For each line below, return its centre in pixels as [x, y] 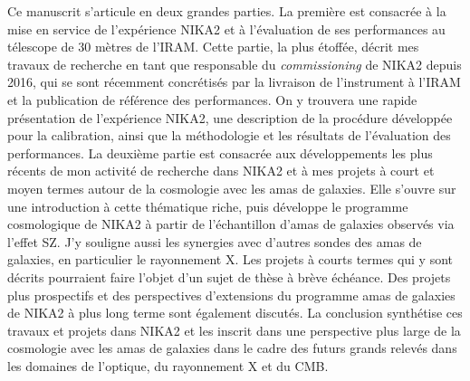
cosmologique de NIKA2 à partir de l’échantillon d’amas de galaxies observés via [231, 224]
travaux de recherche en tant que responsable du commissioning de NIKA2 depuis [235, 64]
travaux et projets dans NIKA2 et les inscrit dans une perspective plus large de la [234, 330]
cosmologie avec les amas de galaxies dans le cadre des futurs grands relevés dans [232, 348]
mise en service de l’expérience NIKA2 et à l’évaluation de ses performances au [226, 29]
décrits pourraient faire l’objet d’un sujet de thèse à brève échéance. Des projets [229, 276]
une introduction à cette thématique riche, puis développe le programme [208, 206]
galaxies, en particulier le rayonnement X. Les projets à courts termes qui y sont [230, 259]
